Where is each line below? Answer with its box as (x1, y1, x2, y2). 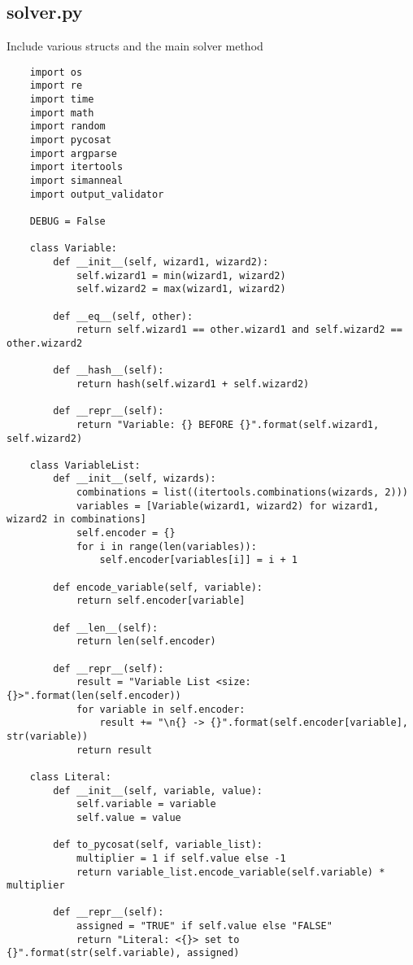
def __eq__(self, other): (53, 310, 193, 322)
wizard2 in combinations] (7, 513, 146, 526)
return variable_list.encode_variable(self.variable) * (76, 866, 385, 878)
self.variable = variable (76, 798, 216, 810)
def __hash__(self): (53, 365, 164, 377)
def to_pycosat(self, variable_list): (53, 839, 263, 851)
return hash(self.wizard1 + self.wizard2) (76, 378, 310, 390)
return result (76, 744, 152, 756)
